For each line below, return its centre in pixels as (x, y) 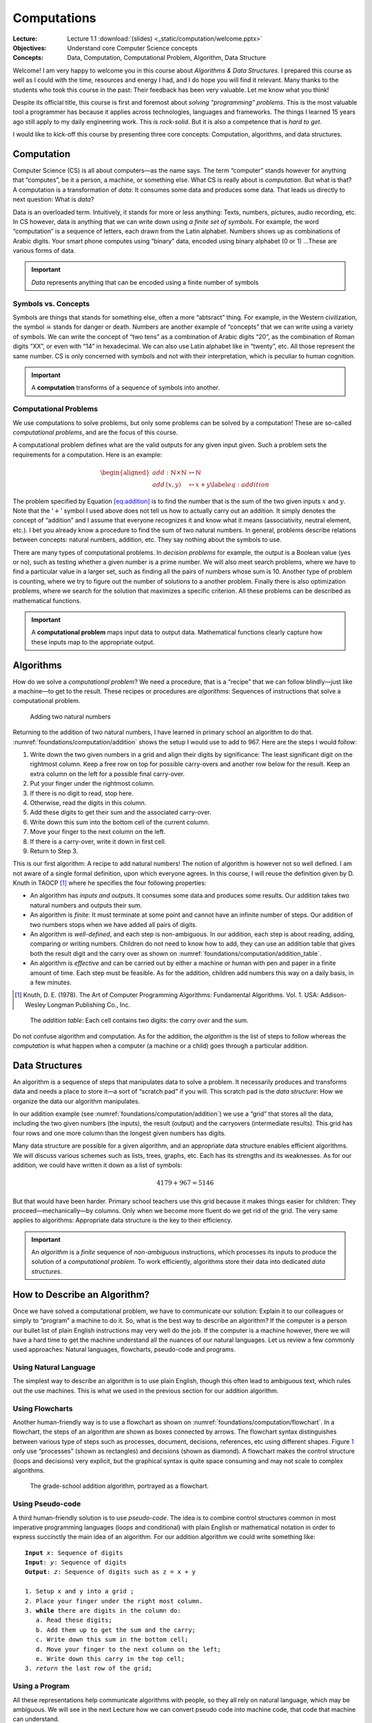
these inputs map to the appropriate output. (93, 642)
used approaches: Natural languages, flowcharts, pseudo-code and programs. (124, 1349)
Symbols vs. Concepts (51, 303)
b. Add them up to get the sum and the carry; (116, 1630)
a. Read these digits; (74, 1620)
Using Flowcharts (43, 1408)
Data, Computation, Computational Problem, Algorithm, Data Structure (167, 58)
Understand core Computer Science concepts (132, 48)
